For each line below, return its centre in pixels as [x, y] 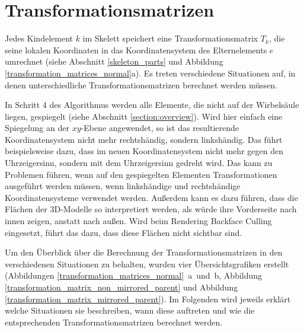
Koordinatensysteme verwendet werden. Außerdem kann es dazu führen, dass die [151, 197]
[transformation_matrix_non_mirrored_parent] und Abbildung [121, 287]
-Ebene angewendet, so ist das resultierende [160, 128]
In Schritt [23, 105]
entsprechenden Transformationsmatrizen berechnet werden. [114, 322]
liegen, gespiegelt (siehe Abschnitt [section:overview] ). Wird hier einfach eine [144, 116]
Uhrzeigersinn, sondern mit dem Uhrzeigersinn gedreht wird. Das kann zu [139, 163]
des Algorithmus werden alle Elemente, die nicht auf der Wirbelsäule [174, 105]
